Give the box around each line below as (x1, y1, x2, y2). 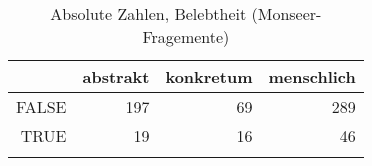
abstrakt (82, 65, 150, 88)
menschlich (268, 65, 356, 88)
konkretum (165, 65, 253, 88)
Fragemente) (142, 25, 230, 48)
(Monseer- (251, 2, 322, 25)
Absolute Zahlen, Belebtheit (50, 2, 247, 25)
